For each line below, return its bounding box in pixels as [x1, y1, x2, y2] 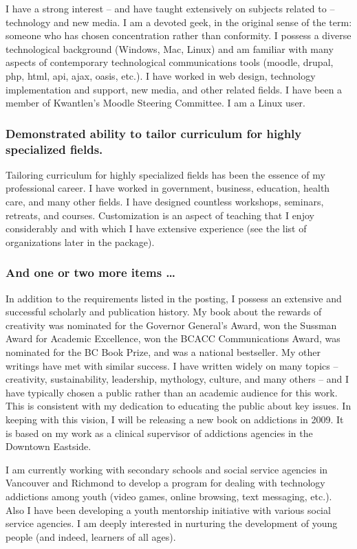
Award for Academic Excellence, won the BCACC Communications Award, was [6, 331, 340, 346]
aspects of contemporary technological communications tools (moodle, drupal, [6, 55, 334, 69]
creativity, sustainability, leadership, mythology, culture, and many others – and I [6, 372, 349, 386]
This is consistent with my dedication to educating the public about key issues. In [6, 399, 351, 413]
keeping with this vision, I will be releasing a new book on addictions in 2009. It [6, 412, 344, 427]
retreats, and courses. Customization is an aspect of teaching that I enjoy [6, 208, 314, 222]
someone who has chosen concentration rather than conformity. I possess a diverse [6, 28, 351, 43]
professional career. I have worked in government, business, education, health [6, 181, 330, 195]
